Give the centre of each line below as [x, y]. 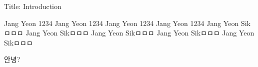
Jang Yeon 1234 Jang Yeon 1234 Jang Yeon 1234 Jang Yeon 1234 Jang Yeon [121, 23]
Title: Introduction [33, 6]
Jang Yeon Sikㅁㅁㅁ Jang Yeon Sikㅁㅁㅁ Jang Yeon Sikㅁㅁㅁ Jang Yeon [140, 33]
